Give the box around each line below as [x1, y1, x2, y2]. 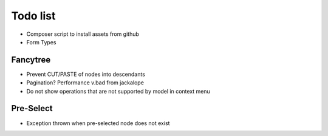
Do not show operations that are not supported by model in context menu [26, 87, 211, 95]
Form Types [26, 38, 56, 46]
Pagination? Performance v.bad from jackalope [26, 79, 144, 86]
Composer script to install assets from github [26, 30, 140, 38]
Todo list [11, 9, 56, 22]
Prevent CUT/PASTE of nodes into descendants [26, 70, 146, 78]
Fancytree [11, 55, 51, 65]
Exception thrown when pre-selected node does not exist [26, 119, 170, 127]
